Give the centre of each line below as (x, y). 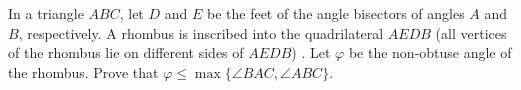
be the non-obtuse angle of (430, 52)
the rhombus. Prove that (83, 71)
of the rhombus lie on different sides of (126, 52)
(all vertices (471, 32)
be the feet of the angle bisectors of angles (335, 13)
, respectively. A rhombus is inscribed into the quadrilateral (201, 32)
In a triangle (46, 13)
